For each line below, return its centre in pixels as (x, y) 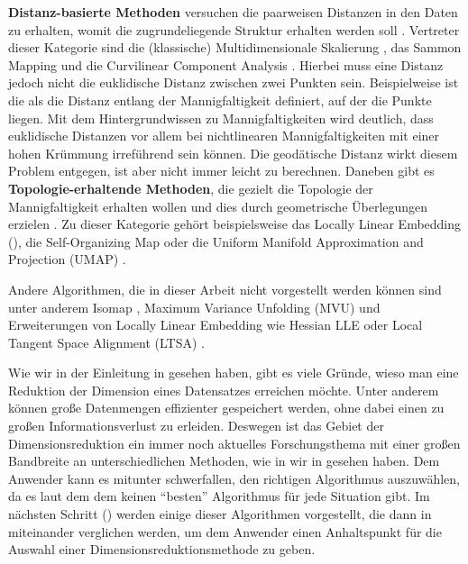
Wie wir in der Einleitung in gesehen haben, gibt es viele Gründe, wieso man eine (234, 373)
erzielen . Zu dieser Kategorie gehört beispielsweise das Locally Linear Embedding (235, 224)
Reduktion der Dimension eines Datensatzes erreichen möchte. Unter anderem (224, 390)
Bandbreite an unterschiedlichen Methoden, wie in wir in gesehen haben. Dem (224, 461)
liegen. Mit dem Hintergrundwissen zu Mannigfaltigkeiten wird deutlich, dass (221, 118)
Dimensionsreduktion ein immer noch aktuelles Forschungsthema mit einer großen (234, 443)
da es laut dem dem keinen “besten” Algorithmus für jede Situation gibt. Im (219, 496)
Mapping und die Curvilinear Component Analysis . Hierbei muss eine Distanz (226, 64)
